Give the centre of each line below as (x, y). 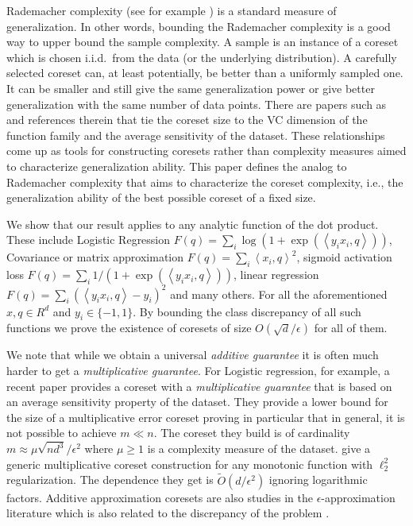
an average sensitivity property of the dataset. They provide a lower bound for (197, 402)
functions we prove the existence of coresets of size (129, 328)
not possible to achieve (62, 433)
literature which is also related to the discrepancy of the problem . (168, 513)
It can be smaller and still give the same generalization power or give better (191, 88)
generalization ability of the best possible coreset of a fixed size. (161, 197)
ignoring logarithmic (318, 480)
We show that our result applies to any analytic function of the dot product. (193, 224)
